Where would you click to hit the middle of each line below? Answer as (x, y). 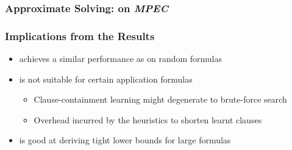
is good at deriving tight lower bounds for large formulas (125, 140)
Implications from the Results (80, 36)
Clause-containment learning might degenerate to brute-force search (160, 99)
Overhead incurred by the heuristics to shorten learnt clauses (148, 119)
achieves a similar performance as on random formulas (121, 59)
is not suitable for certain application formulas (106, 79)
